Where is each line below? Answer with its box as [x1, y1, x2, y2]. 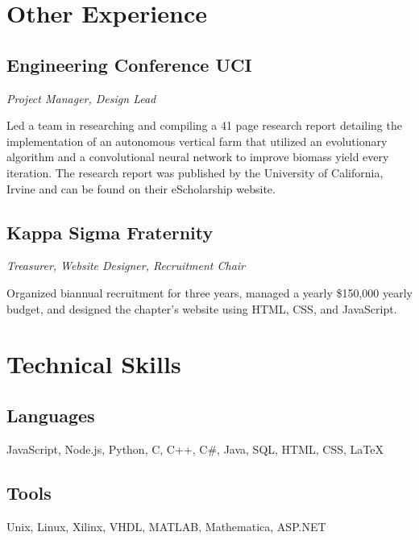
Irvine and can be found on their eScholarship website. [6, 180, 276, 197]
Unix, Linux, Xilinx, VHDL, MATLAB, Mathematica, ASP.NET [6, 517, 326, 534]
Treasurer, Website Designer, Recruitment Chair [6, 257, 246, 274]
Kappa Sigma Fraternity [6, 219, 214, 244]
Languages [6, 402, 95, 427]
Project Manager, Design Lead [6, 89, 156, 106]
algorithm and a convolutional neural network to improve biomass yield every [6, 148, 389, 165]
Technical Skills [6, 347, 181, 380]
